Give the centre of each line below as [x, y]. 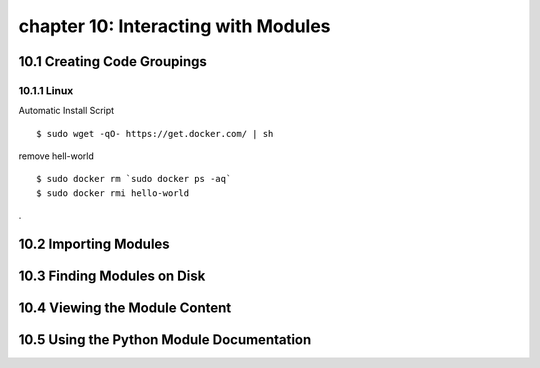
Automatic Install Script [66, 111]
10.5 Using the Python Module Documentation [165, 340]
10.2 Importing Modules [94, 244]
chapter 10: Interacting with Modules [174, 26]
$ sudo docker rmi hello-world [113, 193]
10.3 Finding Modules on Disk [112, 276]
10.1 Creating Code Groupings [112, 61]
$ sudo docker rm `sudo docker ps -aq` [134, 179]
